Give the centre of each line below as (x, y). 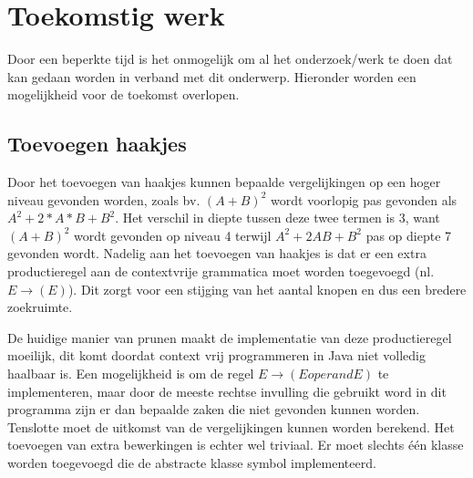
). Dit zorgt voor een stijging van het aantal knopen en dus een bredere (267, 289)
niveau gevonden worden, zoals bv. (104, 199)
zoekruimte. (40, 307)
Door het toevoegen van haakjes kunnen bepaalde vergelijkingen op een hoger (224, 182)
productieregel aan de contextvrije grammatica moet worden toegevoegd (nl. (221, 271)
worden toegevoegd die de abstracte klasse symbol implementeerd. (192, 463)
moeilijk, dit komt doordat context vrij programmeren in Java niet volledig (216, 355)
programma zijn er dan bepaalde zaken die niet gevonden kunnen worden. (214, 409)
